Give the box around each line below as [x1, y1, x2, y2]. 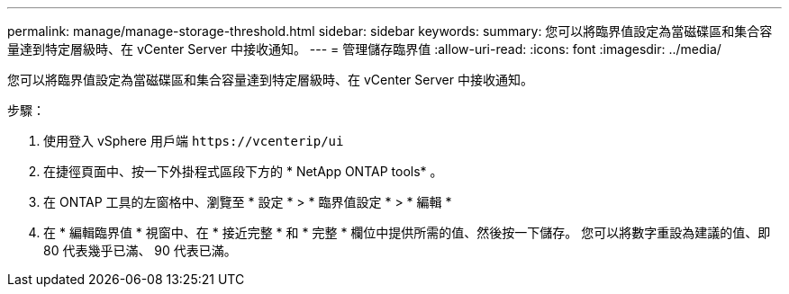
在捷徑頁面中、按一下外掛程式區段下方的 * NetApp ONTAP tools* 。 [43, 164, 443, 179]
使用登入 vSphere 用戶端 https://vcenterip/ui [43, 133, 344, 148]
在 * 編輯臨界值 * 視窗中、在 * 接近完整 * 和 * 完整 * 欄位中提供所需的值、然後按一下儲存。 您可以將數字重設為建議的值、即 [43, 225, 771, 240]
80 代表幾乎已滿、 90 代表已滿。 [43, 243, 237, 258]
